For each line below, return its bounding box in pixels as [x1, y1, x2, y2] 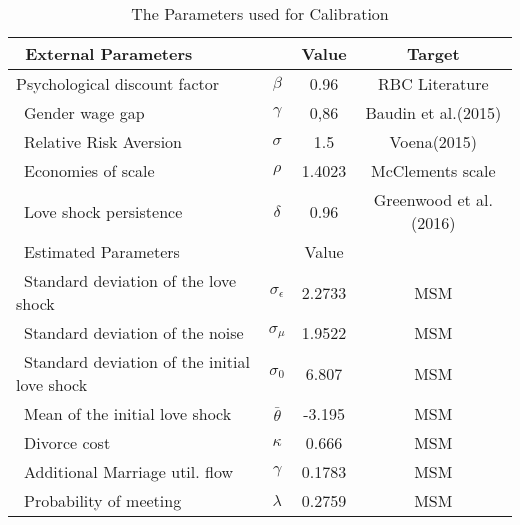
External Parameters [25, 42, 193, 65]
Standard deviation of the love [24, 269, 237, 292]
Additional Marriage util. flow [24, 460, 234, 483]
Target [407, 42, 460, 65]
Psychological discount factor [16, 72, 220, 95]
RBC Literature [378, 72, 489, 95]
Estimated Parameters [24, 240, 180, 263]
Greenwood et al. [373, 188, 493, 211]
